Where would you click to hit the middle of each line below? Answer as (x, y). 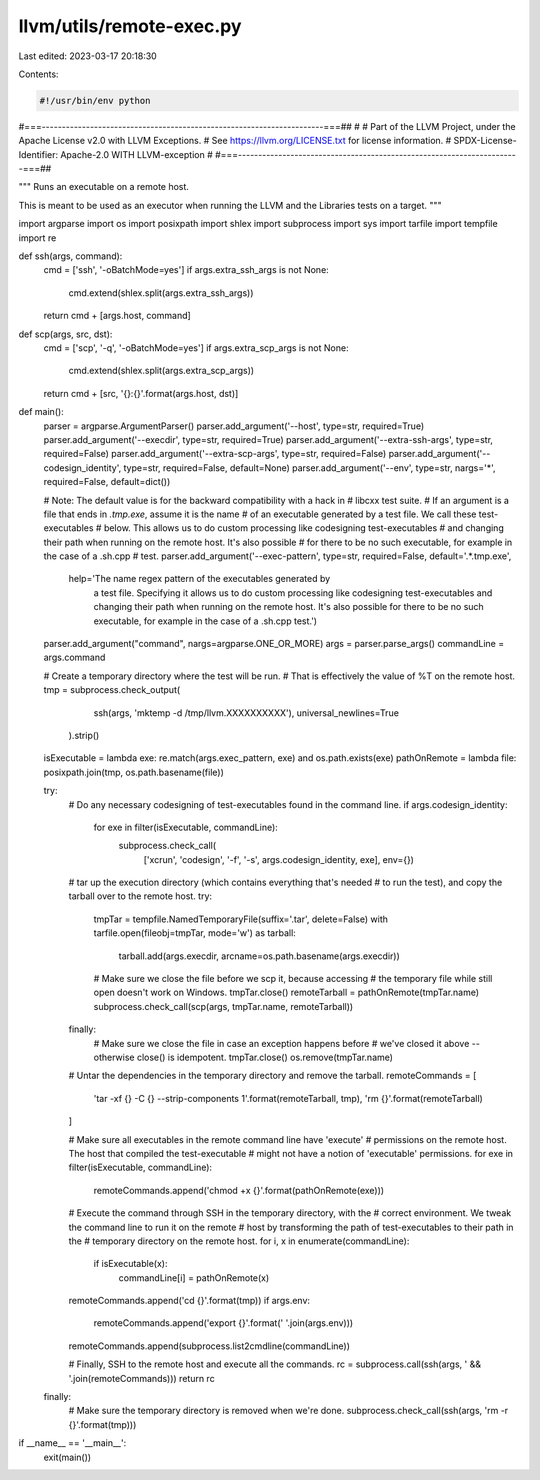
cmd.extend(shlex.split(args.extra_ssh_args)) (161, 292)
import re (37, 237)
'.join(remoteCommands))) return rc (141, 1378)
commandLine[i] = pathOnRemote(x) (194, 1277)
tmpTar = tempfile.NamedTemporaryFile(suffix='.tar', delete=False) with (241, 919)
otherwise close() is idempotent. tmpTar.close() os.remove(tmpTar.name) (243, 1057)
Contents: (38, 74)
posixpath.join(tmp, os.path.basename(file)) (134, 772)
